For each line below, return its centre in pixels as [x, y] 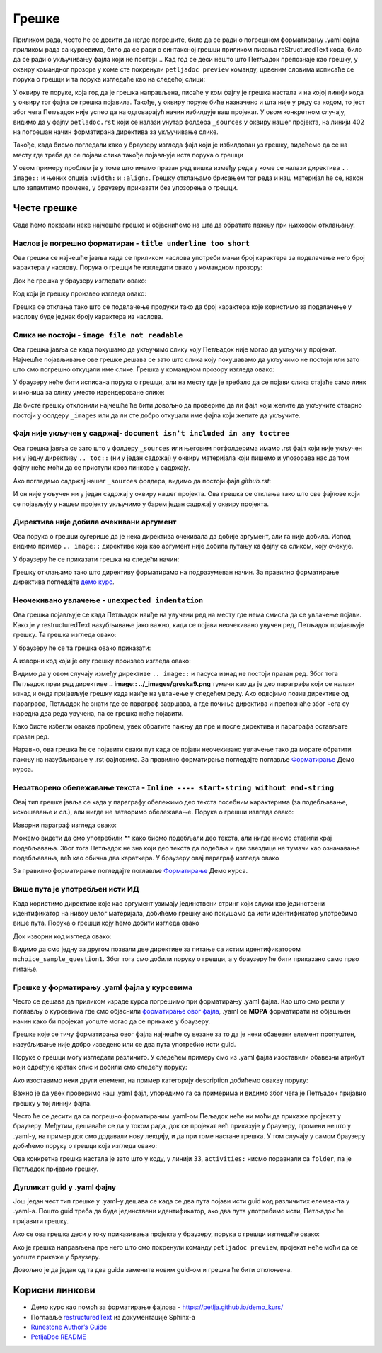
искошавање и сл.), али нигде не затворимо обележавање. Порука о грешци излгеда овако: [154, 812]
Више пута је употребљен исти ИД [76, 889]
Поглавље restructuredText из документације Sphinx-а [113, 1317]
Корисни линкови [54, 1290]
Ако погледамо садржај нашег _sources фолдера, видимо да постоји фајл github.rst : [142, 481]
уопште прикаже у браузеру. [57, 1257]
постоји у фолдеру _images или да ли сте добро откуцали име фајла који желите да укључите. [157, 415]
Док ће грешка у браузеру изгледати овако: [80, 281]
